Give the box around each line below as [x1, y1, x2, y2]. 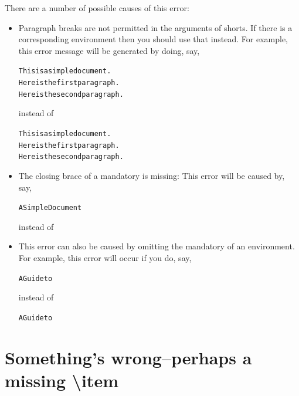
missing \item [5, 368, 118, 392]
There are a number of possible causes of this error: [5, 2, 189, 13]
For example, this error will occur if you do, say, [18, 251, 192, 263]
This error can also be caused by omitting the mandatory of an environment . [18, 240, 295, 252]
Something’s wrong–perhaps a [5, 345, 252, 369]
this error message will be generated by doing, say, [18, 44, 200, 56]
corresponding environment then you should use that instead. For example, [18, 33, 288, 45]
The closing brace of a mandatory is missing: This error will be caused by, [18, 169, 285, 181]
